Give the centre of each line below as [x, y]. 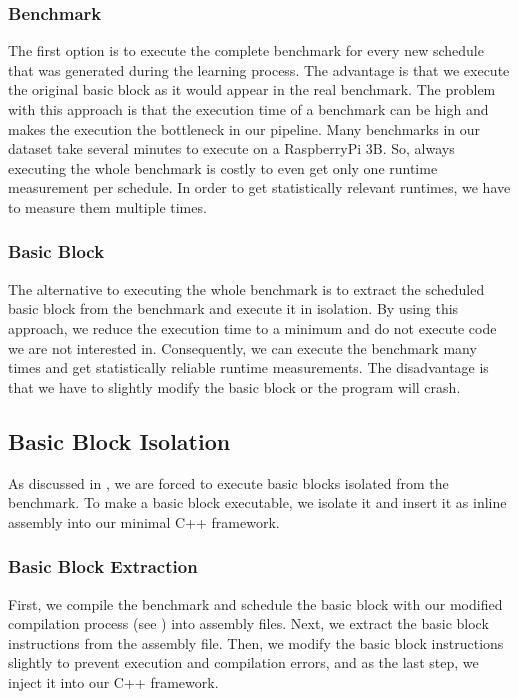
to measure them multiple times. [107, 206]
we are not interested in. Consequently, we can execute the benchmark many [242, 347]
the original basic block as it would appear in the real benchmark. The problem [252, 89]
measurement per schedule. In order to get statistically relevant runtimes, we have [259, 187]
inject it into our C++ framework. [113, 681]
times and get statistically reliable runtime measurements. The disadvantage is [248, 367]
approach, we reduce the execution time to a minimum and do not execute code [252, 327]
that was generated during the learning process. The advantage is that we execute [259, 69]
